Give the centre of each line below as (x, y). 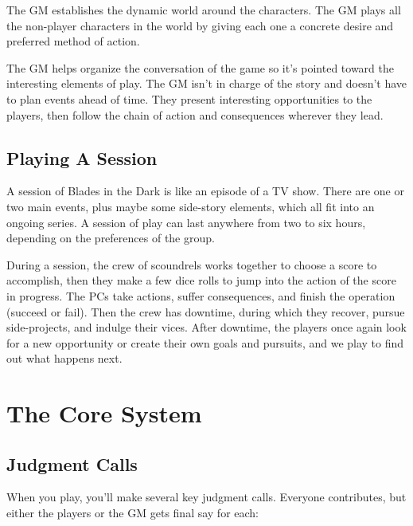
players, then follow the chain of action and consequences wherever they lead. (195, 114)
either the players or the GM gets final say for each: (133, 513)
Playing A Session (82, 157)
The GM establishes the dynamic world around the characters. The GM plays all (204, 10)
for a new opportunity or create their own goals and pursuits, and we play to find (205, 342)
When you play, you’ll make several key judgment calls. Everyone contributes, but (206, 497)
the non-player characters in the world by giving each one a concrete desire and (200, 25)
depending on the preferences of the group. (111, 238)
